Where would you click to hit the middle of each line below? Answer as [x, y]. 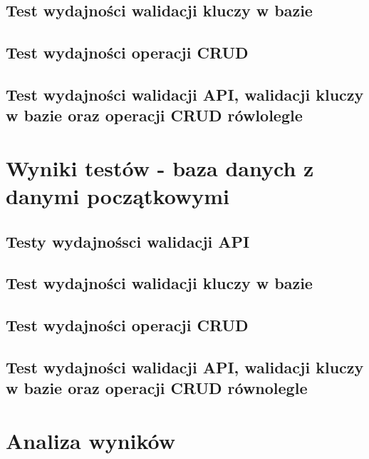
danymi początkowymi [118, 196]
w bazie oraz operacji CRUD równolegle [157, 388]
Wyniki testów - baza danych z [160, 167]
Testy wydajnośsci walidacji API [128, 241]
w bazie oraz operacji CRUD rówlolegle [154, 115]
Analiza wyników [91, 440]
